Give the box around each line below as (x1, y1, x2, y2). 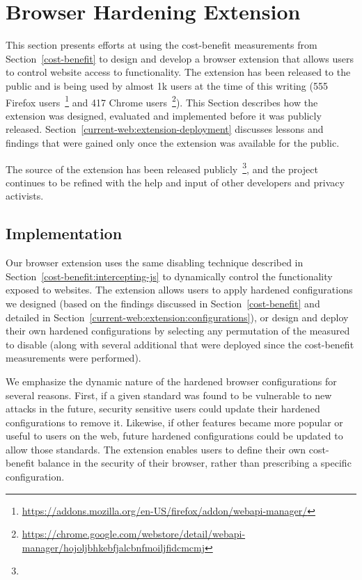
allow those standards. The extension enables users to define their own (6, 442, 306, 456)
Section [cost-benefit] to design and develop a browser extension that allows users (6, 51, 354, 65)
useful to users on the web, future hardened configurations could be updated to (6, 428, 343, 443)
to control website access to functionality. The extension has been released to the (6, 65, 351, 79)
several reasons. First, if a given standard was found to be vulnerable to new (6, 387, 332, 402)
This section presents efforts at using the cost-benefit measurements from (6, 38, 317, 52)
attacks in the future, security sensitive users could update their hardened (6, 401, 320, 416)
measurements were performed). (6, 351, 141, 365)
